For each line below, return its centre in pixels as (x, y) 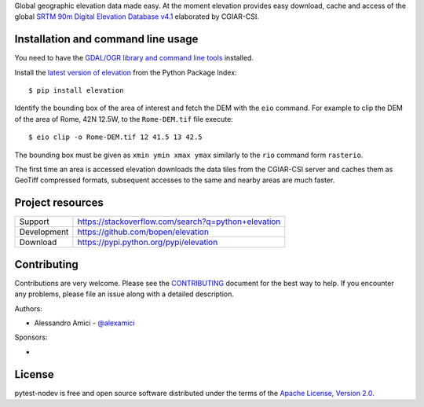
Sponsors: (31, 337)
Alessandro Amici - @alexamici (84, 323)
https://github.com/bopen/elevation (143, 232)
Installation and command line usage (106, 39)
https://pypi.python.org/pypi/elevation (148, 242)
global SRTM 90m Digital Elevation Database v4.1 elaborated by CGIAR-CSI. (137, 16)
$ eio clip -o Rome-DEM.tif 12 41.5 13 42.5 (116, 137)
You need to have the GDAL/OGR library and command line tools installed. (134, 58)
